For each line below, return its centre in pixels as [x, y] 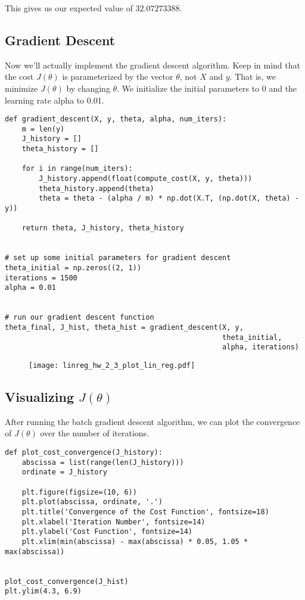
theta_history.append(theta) [97, 188]
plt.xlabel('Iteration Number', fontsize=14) [113, 522]
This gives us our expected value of [69, 8]
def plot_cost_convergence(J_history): [84, 452]
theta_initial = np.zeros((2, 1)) [73, 268]
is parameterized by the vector [118, 76]
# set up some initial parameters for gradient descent [118, 258]
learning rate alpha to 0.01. [55, 100]
